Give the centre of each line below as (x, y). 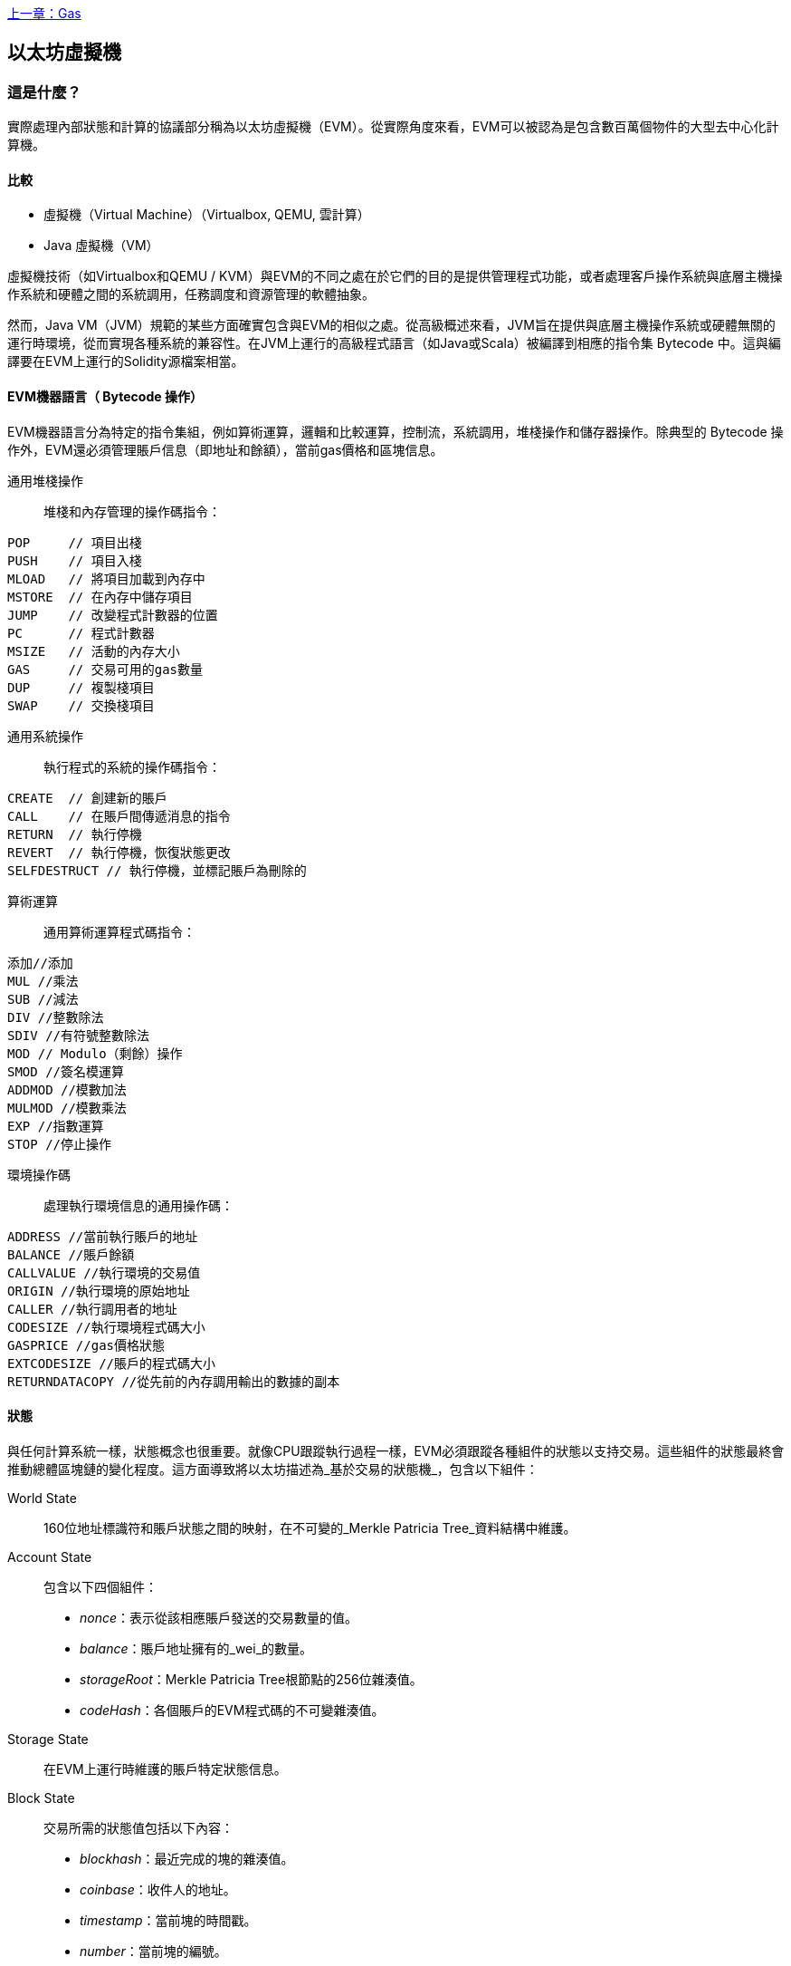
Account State (50, 1556)
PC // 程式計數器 (81, 633)
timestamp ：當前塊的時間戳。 (168, 1920)
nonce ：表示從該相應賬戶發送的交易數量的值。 (219, 1617)
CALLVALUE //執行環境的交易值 (104, 1272)
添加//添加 (40, 963)
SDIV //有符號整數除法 (79, 1035)
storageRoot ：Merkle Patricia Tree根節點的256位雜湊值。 (251, 1679)
